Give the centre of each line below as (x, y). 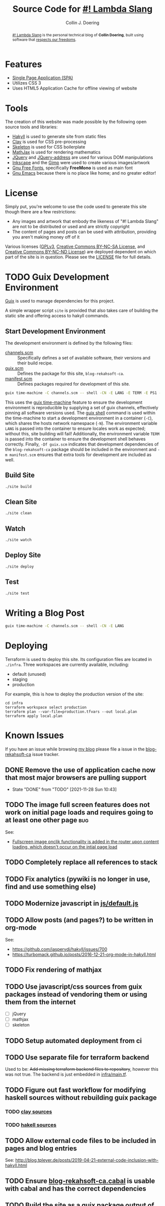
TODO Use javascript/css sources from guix (74, 986)
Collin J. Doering (82, 23)
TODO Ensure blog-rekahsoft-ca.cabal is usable (80, 1181)
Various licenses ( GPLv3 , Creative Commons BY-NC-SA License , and (75, 246)
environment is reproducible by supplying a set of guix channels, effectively (82, 407)
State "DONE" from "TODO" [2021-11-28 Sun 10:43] (64, 789)
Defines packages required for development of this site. (74, 384)
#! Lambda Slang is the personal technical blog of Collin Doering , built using (78, 35)
